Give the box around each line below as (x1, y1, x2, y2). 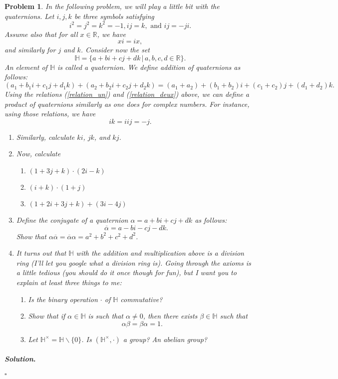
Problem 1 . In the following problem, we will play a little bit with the (4, 1, 220, 11)
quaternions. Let (4, 10, 54, 21)
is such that (88, 311, 123, 321)
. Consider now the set (80, 44, 150, 55)
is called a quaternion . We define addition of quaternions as (57, 61, 241, 72)
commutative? (120, 294, 163, 304)
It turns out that (16, 248, 66, 258)
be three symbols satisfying (74, 10, 154, 21)
